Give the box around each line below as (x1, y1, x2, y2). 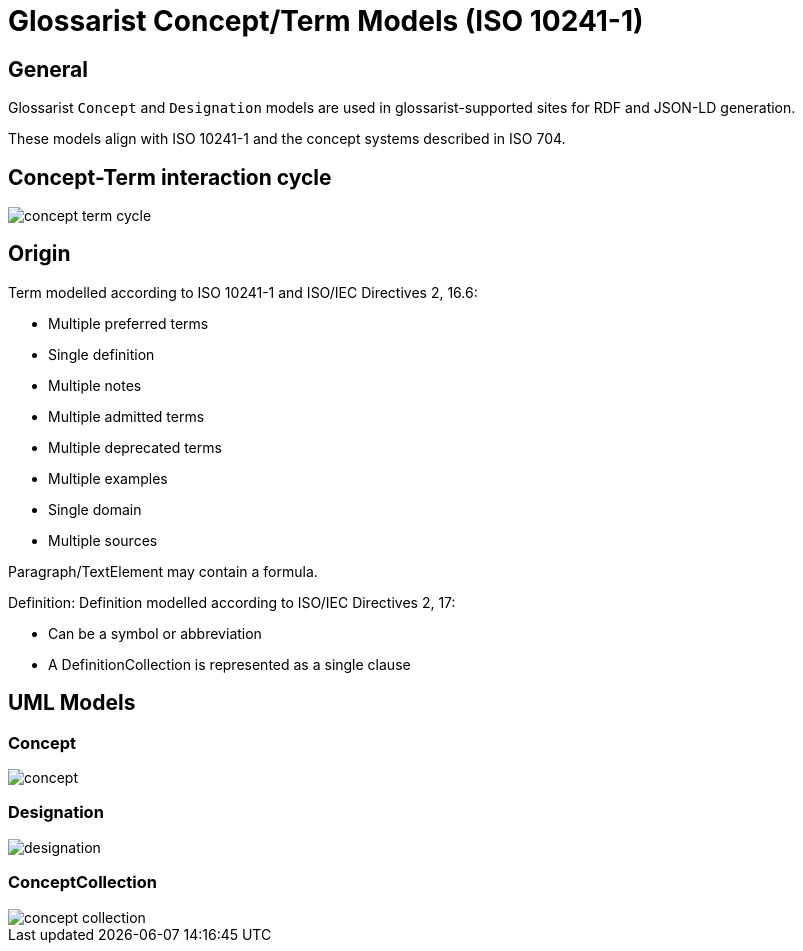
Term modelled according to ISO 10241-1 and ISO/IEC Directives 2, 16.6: (8, 283, 478, 301)
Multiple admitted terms (48, 407, 205, 425)
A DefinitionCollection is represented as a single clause (48, 655, 411, 673)
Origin (8, 241, 71, 267)
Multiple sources (48, 531, 158, 549)
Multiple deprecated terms (48, 438, 222, 456)
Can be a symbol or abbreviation (48, 624, 262, 642)
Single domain (48, 500, 142, 518)
